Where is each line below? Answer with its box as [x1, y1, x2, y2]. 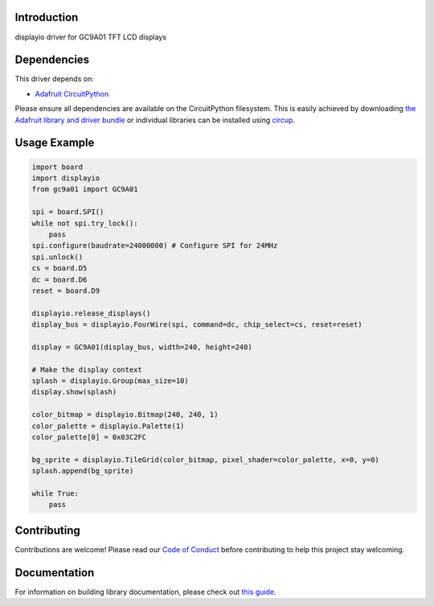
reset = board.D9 [31, 286, 100, 295]
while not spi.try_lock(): [31, 218, 138, 228]
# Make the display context [31, 365, 142, 374]
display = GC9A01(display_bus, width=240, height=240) [31, 342, 252, 352]
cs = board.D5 [31, 264, 88, 273]
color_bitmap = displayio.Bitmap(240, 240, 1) [31, 410, 219, 419]
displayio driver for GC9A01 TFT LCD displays [14, 32, 167, 42]
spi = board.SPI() [31, 208, 104, 216]
